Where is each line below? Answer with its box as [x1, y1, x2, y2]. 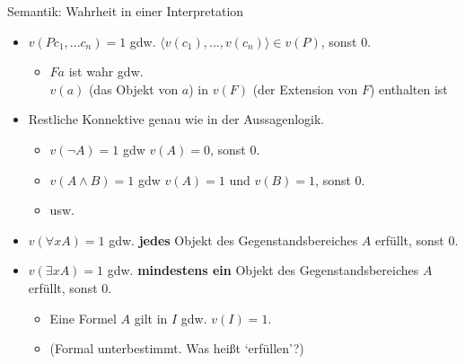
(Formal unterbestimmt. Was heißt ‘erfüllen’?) [49, 339, 304, 358]
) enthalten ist [369, 79, 448, 98]
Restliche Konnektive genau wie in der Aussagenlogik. [28, 110, 325, 129]
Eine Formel [49, 308, 117, 327]
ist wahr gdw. [68, 62, 144, 81]
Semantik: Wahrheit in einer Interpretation [7, 2, 244, 20]
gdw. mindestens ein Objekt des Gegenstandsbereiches [107, 261, 419, 280]
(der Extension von [252, 79, 358, 98]
